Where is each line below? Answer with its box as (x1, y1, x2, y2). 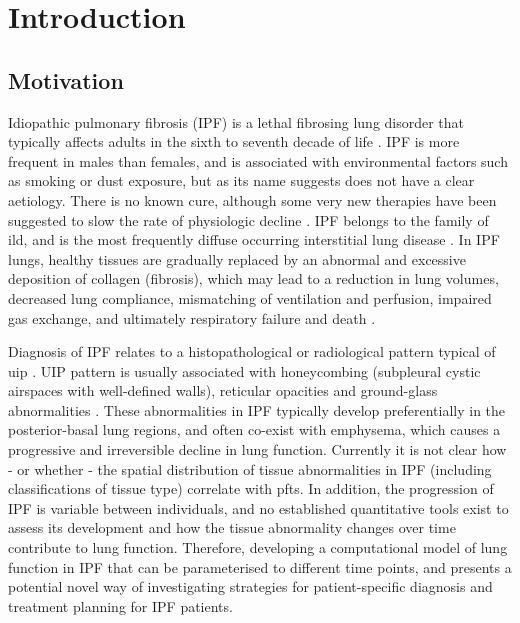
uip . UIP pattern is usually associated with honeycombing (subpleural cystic (8, 360, 481, 381)
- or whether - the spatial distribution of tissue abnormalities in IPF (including (8, 458, 492, 479)
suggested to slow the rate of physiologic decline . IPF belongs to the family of (8, 209, 489, 230)
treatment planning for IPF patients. (8, 595, 233, 616)
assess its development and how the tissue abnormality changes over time (8, 517, 456, 538)
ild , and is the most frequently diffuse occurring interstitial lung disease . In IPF (8, 229, 500, 250)
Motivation (8, 64, 124, 95)
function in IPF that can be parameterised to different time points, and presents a (8, 556, 512, 577)
